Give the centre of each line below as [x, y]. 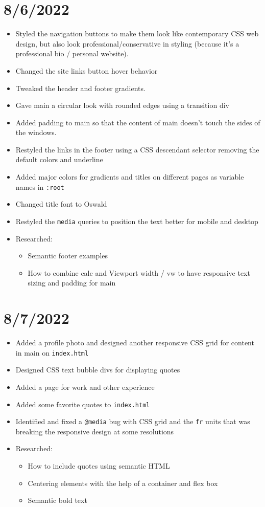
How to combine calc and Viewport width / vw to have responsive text [139, 272]
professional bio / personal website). [72, 53]
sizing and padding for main [72, 283]
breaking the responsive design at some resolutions [95, 431]
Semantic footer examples [68, 256]
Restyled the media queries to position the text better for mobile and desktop [137, 221]
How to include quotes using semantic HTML [99, 466]
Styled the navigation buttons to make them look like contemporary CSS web [137, 34]
